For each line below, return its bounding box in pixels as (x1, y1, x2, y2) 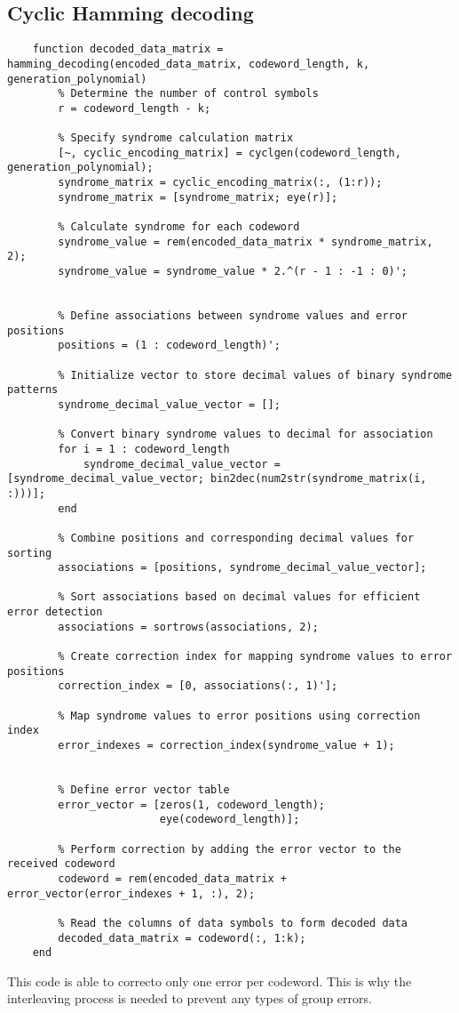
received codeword (7, 857, 115, 871)
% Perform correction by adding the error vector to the (58, 842, 401, 856)
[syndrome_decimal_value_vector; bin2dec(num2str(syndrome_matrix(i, (7, 472, 427, 486)
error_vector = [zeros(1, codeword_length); (58, 798, 325, 811)
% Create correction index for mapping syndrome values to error (58, 650, 453, 663)
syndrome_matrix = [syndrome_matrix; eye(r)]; (58, 190, 338, 204)
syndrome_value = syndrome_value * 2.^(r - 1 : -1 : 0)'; (58, 265, 408, 278)
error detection (7, 606, 103, 619)
